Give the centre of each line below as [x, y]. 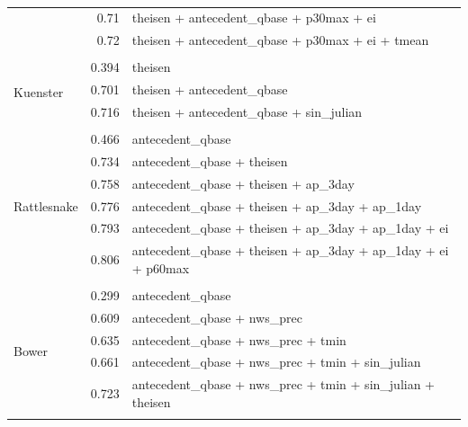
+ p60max [161, 267]
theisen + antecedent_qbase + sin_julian [247, 111]
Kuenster [39, 91]
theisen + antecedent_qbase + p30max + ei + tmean [280, 40]
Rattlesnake [46, 205]
